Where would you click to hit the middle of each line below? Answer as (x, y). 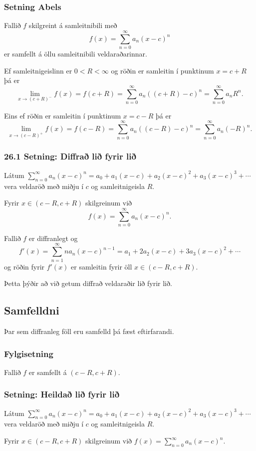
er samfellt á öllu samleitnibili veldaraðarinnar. (76, 53)
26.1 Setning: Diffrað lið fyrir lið (70, 156)
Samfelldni (32, 310)
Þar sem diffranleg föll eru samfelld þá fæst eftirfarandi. (89, 331)
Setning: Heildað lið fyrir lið (62, 394)
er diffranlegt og (53, 238)
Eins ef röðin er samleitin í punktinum (63, 115)
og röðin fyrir (24, 266)
